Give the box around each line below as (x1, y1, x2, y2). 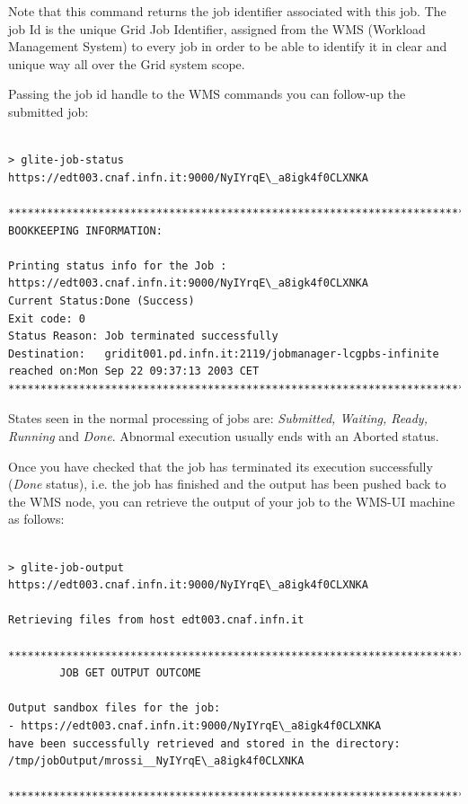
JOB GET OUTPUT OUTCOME (59, 667, 201, 680)
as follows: (8, 509, 65, 528)
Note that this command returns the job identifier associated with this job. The (8, 2, 446, 20)
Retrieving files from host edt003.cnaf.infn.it (8, 614, 305, 627)
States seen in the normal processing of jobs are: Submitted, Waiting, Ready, (8, 409, 428, 428)
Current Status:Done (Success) (8, 294, 195, 307)
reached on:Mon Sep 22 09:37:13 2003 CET (8, 365, 260, 378)
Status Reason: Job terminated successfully (8, 330, 278, 343)
